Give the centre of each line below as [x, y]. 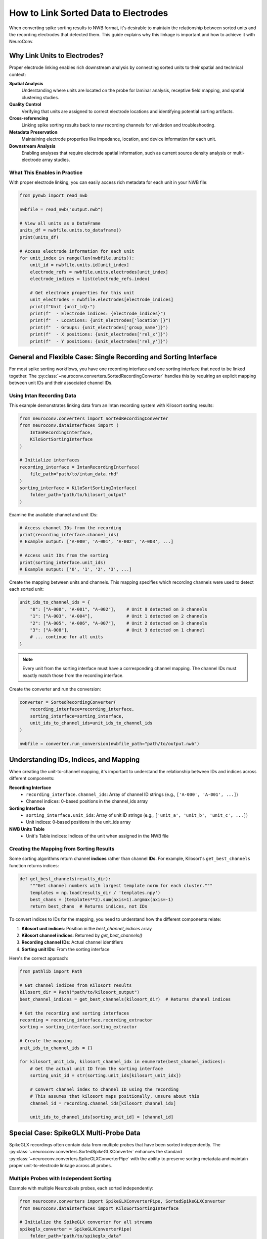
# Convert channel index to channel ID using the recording [104, 1089]
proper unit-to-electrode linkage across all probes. [61, 1166]
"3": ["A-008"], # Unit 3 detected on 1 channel [117, 630]
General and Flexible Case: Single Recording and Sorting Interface [113, 357]
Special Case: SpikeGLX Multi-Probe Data [75, 1133]
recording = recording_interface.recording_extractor [86, 1020]
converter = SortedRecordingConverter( [68, 702]
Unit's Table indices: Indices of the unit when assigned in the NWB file [97, 836]
